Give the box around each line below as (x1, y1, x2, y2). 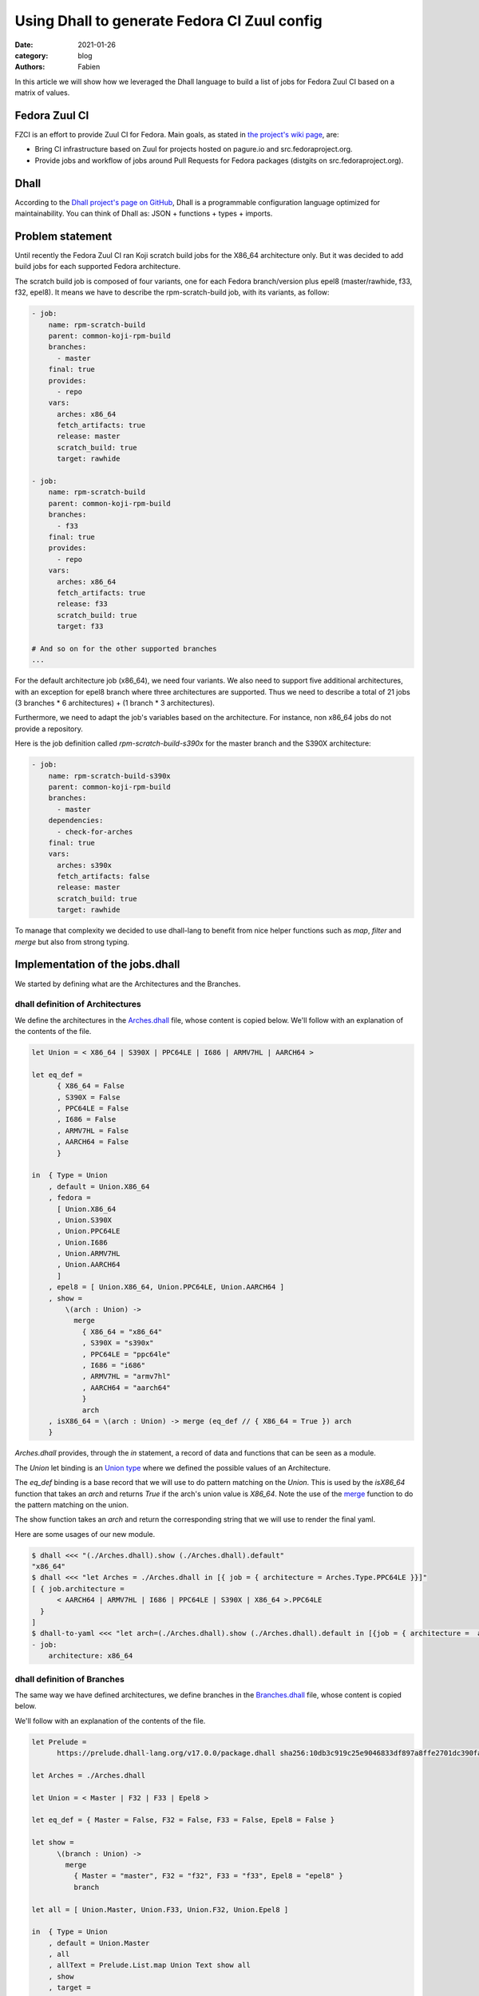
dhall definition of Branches (14, 1673, 125, 1685)
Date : (14, 40, 34, 50)
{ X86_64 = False (57, 1082, 125, 1091)
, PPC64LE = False (57, 1104, 129, 1113)
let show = (31, 1838, 74, 1847)
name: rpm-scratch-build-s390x (48, 771, 171, 780)
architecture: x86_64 (48, 1651, 133, 1661)
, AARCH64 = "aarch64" (81, 1383, 171, 1392)
